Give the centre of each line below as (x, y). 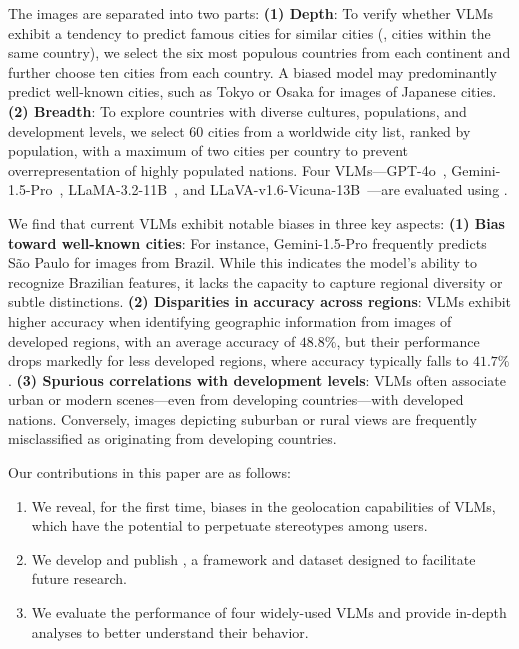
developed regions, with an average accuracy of (152, 340)
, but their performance (408, 340)
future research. (79, 578)
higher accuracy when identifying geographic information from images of (230, 320)
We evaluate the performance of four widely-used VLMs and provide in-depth (269, 612)
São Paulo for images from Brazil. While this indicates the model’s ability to (243, 262)
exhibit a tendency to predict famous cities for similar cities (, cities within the (249, 32)
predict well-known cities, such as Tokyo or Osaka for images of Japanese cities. (252, 91)
